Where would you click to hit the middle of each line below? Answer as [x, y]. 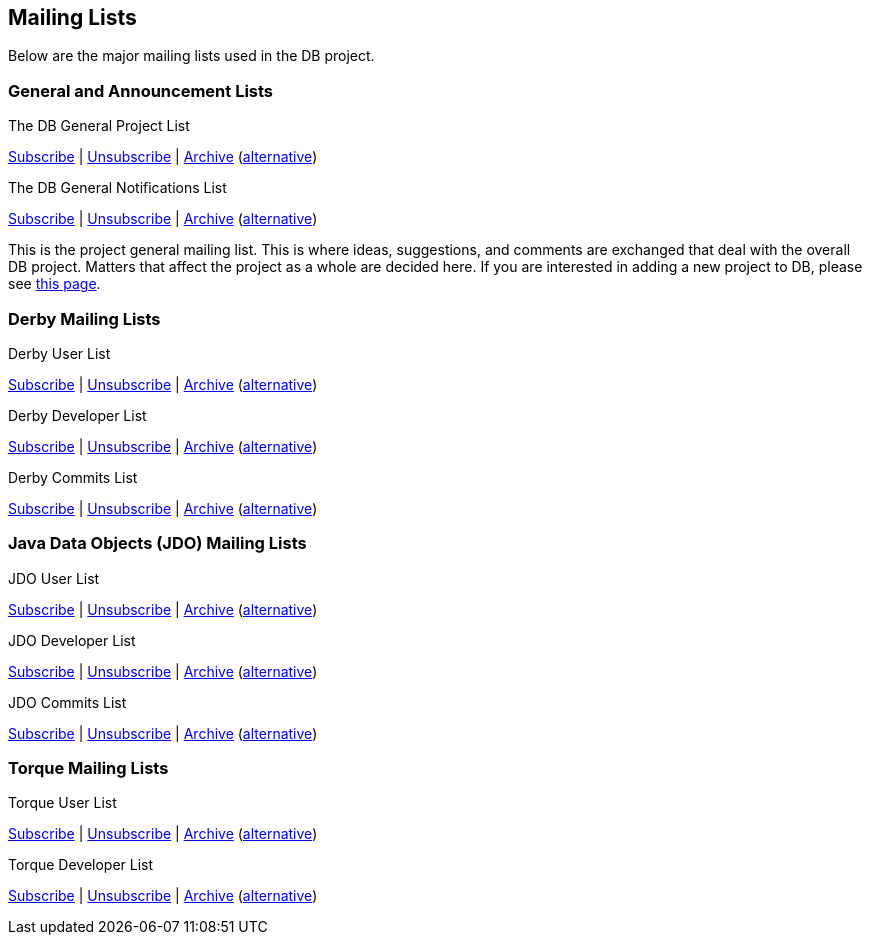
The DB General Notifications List [117, 188]
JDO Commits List [67, 702]
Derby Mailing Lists [84, 318]
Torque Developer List [81, 865]
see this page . [54, 284]
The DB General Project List [99, 126]
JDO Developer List [72, 640]
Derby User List [59, 353]
